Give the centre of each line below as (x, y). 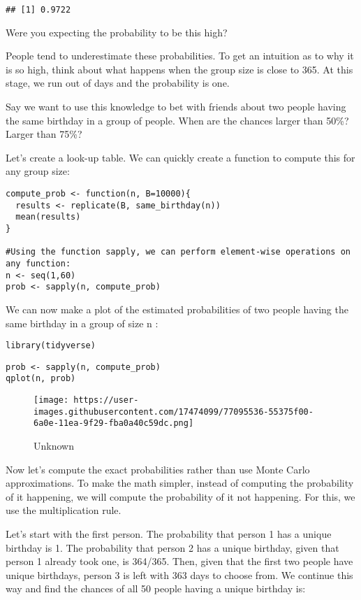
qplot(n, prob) (41, 379)
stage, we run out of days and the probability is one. (118, 83)
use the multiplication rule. (64, 510)
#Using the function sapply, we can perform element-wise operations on (178, 252)
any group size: (38, 171)
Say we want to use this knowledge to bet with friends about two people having (176, 107)
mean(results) (48, 217)
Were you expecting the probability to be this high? (117, 32)
